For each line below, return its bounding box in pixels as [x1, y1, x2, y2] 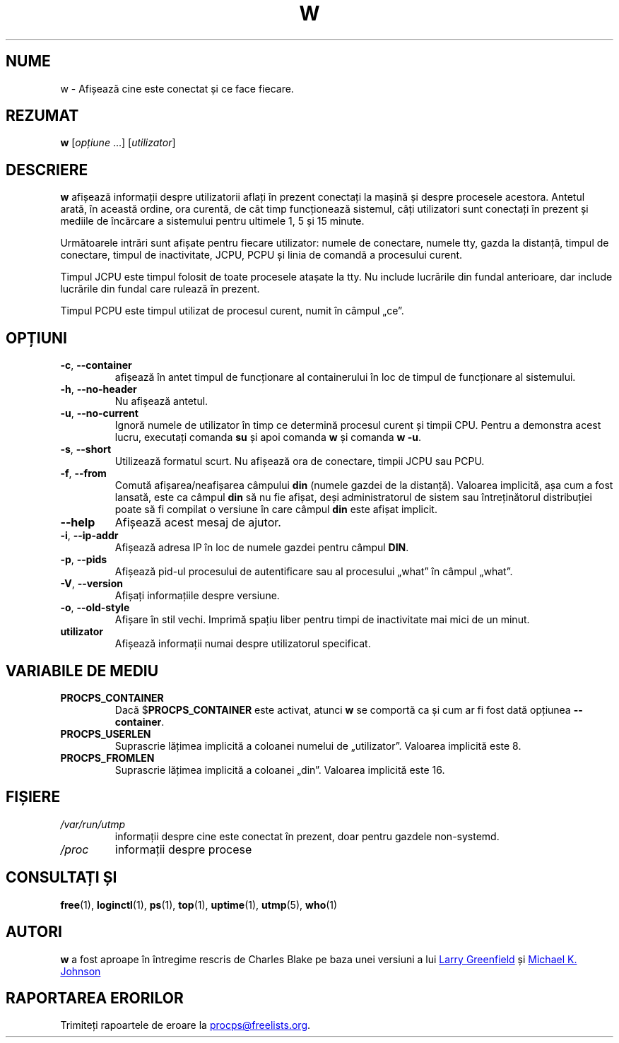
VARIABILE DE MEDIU [6, 661, 159, 680]
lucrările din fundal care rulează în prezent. [60, 283, 260, 295]
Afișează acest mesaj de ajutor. [114, 515, 281, 530]
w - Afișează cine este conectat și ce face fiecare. [60, 82, 294, 95]
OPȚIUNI [6, 329, 67, 347]
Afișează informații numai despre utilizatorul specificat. [114, 637, 371, 650]
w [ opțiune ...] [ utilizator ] [60, 136, 176, 149]
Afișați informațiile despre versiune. [114, 589, 280, 602]
